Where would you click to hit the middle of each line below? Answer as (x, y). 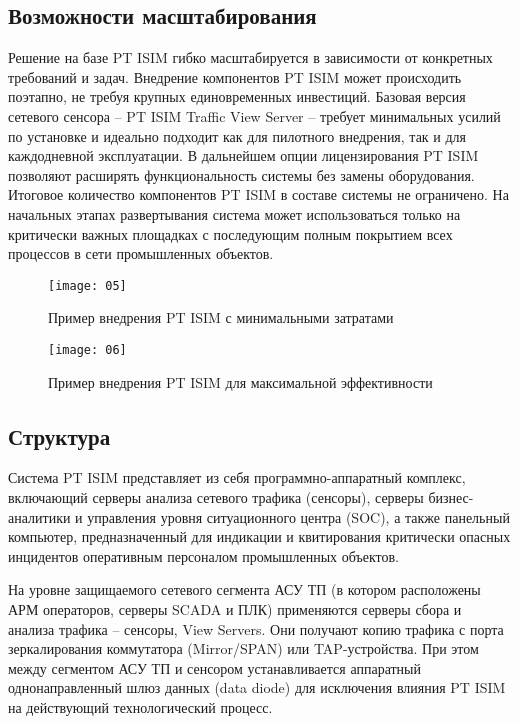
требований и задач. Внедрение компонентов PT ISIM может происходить (235, 76)
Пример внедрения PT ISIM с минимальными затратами (221, 317)
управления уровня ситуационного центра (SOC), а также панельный (298, 516)
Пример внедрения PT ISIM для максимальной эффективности (240, 381)
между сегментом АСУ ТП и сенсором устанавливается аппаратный (214, 667)
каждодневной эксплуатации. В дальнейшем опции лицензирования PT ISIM (243, 155)
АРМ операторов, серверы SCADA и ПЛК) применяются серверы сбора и (235, 609)
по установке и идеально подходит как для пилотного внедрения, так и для (237, 135)
